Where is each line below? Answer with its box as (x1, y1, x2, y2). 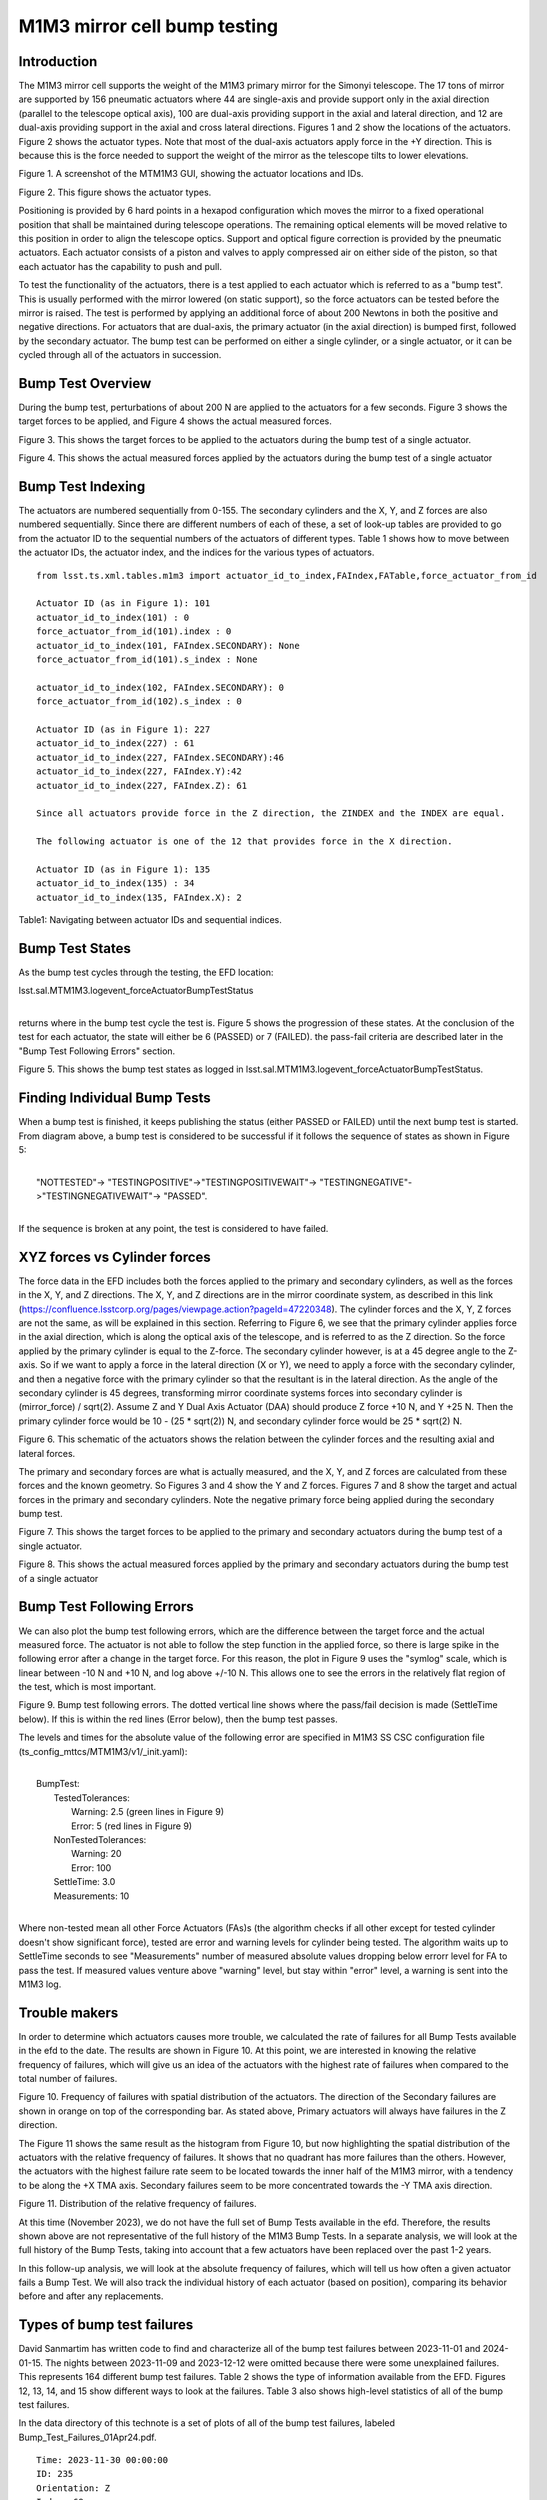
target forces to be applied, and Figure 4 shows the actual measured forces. (18, 415, 332, 427)
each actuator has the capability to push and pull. (18, 260, 222, 272)
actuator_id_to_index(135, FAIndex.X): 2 (36, 891, 242, 903)
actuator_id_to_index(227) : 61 (36, 738, 195, 749)
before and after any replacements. (18, 2290, 164, 2302)
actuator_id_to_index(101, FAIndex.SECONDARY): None (36, 640, 300, 651)
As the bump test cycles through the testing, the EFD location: (18, 966, 274, 978)
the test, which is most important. (18, 1681, 157, 1693)
